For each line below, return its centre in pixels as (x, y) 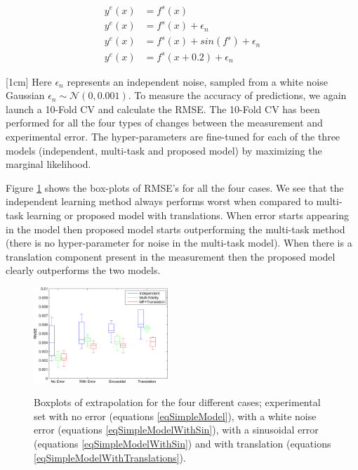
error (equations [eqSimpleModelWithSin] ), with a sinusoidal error (176, 430)
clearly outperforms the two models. (83, 270)
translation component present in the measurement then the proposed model (171, 256)
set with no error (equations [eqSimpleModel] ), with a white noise (175, 416)
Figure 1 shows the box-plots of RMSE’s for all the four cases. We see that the (175, 187)
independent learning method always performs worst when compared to (159, 201)
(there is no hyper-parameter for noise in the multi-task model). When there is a (179, 243)
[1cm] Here (29, 81)
